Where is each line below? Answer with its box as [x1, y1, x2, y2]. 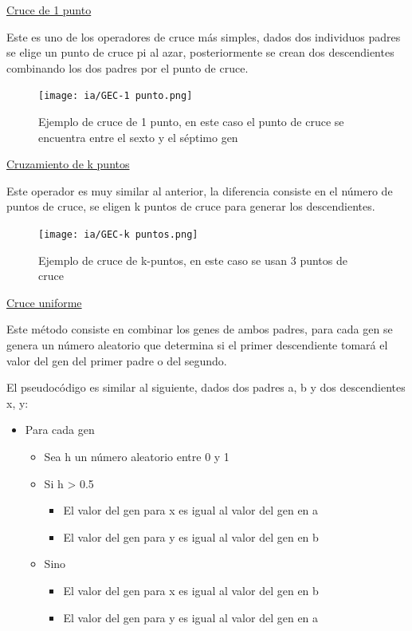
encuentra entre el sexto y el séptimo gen [38, 128, 238, 145]
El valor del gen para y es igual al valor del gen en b [63, 528, 319, 545]
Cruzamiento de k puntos [6, 156, 130, 172]
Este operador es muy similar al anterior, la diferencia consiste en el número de [6, 182, 393, 199]
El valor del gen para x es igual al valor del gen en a [63, 502, 319, 519]
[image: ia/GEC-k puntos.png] [38, 229, 198, 240]
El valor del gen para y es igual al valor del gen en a [63, 609, 319, 625]
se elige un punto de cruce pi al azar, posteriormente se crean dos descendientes [6, 44, 394, 61]
